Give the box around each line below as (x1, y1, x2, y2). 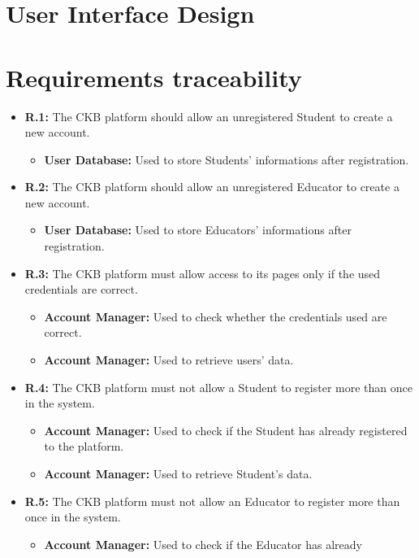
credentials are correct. (24, 281, 138, 298)
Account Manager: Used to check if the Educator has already (44, 535, 362, 552)
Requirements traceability (6, 60, 302, 94)
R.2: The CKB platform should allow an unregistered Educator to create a (24, 178, 400, 195)
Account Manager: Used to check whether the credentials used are (44, 307, 387, 325)
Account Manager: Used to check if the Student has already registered (44, 421, 408, 438)
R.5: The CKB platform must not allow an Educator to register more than (24, 492, 400, 509)
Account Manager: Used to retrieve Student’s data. (44, 465, 313, 482)
